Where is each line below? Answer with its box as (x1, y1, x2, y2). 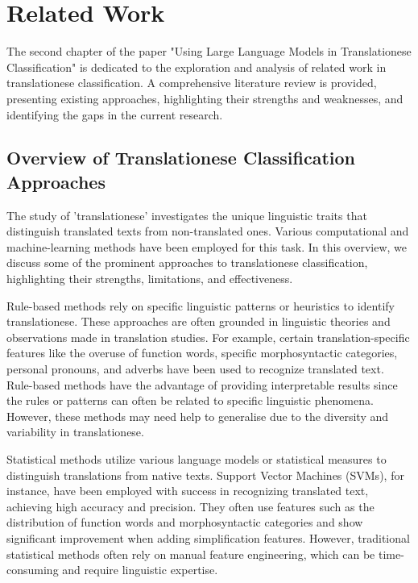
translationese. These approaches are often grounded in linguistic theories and (6, 313, 391, 330)
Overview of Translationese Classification (6, 145, 356, 170)
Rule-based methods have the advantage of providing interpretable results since (6, 376, 398, 393)
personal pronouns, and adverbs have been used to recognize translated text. (6, 360, 384, 377)
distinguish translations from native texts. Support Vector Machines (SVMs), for (6, 466, 404, 483)
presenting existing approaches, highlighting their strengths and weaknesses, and (6, 90, 404, 106)
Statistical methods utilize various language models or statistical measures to (6, 451, 387, 467)
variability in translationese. (6, 423, 144, 440)
